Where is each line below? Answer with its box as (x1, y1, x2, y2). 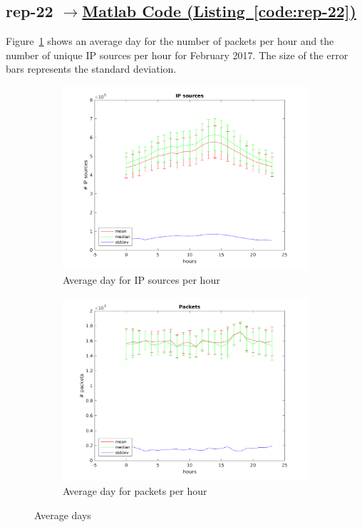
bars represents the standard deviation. (6, 61, 177, 76)
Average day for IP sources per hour (63, 272, 220, 287)
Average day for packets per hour (63, 483, 207, 498)
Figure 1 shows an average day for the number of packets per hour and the (6, 34, 334, 48)
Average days (34, 507, 91, 522)
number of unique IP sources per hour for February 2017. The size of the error (6, 47, 348, 62)
